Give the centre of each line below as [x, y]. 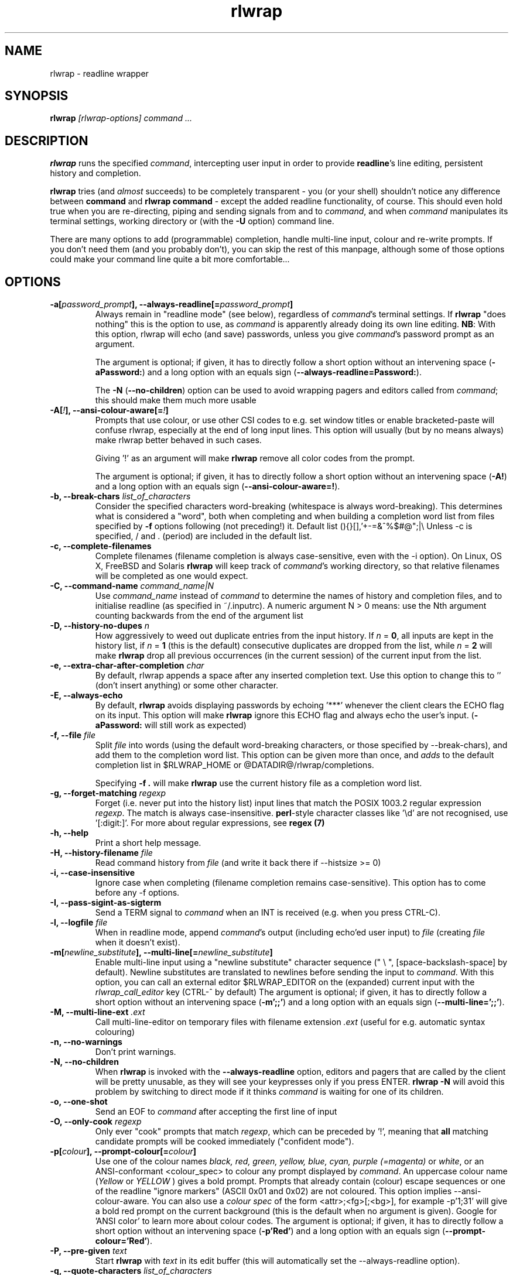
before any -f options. [137, 893]
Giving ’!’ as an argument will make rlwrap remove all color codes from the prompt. [255, 458]
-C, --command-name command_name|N [132, 586]
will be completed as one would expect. [172, 576]
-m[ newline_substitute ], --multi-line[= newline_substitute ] [161, 952]
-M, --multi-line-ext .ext [98, 1012]
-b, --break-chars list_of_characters [120, 496]
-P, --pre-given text [88, 1251]
